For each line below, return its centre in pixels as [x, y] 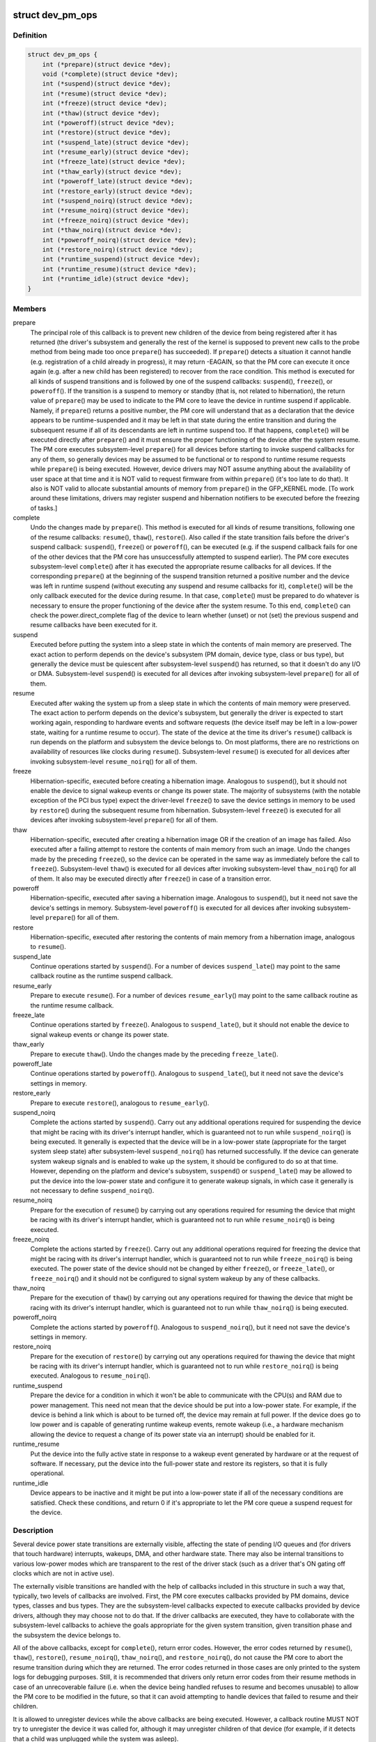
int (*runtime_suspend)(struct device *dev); [121, 259]
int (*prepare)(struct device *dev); [107, 64]
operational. [48, 1473]
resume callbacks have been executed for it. [94, 625]
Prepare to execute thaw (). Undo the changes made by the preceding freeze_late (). [154, 1054]
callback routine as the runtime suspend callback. [102, 976]
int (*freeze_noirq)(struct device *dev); [116, 220]
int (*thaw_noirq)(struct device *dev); [112, 230]
